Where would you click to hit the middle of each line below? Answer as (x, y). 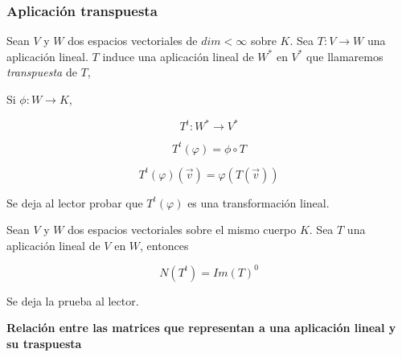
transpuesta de (42, 72)
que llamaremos (345, 56)
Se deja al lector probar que (75, 202)
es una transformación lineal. (258, 202)
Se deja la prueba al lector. (73, 300)
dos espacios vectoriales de (133, 41)
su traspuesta (44, 344)
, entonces (164, 245)
